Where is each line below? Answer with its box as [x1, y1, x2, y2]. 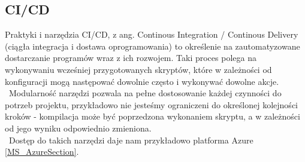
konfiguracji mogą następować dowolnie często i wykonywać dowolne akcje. [5, 75, 279, 87]
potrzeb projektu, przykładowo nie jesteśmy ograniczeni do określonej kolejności [5, 98, 298, 111]
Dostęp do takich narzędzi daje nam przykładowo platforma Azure [8, 133, 253, 146]
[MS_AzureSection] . [5, 145, 79, 158]
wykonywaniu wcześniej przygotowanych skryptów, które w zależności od [5, 63, 272, 75]
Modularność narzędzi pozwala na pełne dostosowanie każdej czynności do [8, 87, 282, 99]
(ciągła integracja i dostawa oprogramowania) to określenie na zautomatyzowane [5, 39, 300, 52]
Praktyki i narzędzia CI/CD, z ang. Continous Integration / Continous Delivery [5, 28, 298, 41]
